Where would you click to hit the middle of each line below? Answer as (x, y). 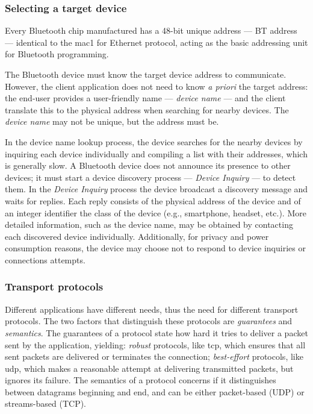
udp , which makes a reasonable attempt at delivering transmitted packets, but (149, 368)
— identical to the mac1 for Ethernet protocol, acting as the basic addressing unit (156, 42)
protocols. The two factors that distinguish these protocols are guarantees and (149, 321)
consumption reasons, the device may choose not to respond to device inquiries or (155, 248)
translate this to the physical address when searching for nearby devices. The (147, 109)
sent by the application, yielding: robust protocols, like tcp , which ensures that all (155, 344)
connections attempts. (45, 259)
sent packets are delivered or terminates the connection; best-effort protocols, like (154, 356)
